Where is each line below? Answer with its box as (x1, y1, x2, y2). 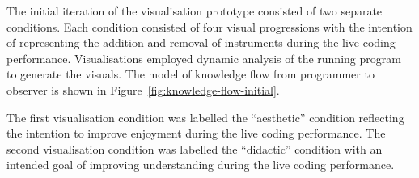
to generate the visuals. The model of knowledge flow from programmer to (6, 66, 375, 83)
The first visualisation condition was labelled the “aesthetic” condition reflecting (6, 108, 404, 125)
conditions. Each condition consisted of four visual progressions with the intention (6, 18, 413, 35)
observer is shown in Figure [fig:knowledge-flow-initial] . (6, 81, 280, 98)
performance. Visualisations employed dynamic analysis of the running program (6, 49, 401, 66)
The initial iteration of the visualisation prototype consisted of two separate (6, 2, 383, 19)
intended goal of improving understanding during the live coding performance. (6, 156, 395, 173)
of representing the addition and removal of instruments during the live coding (6, 34, 396, 51)
